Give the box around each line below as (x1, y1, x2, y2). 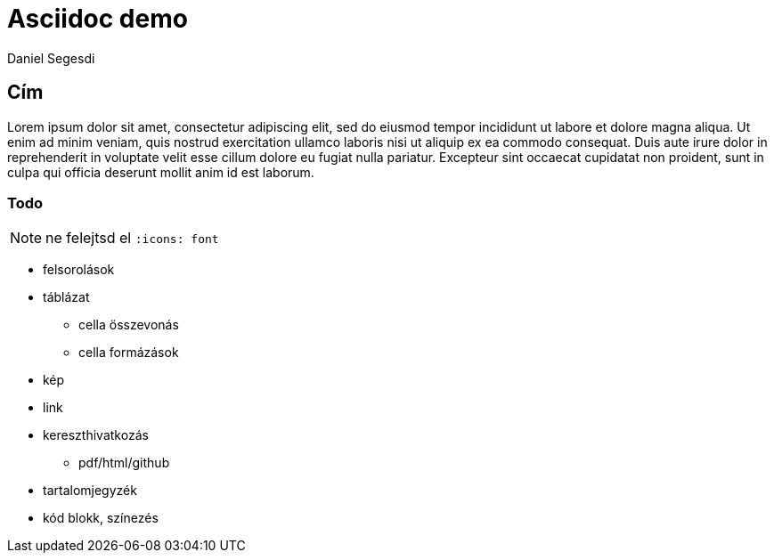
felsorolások (43, 262, 115, 278)
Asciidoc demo (7, 4, 188, 34)
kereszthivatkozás (43, 427, 149, 443)
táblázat (43, 289, 90, 305)
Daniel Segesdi (7, 50, 95, 66)
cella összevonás (78, 317, 179, 333)
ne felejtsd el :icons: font (45, 229, 219, 248)
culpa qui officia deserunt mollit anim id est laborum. (7, 164, 314, 180)
